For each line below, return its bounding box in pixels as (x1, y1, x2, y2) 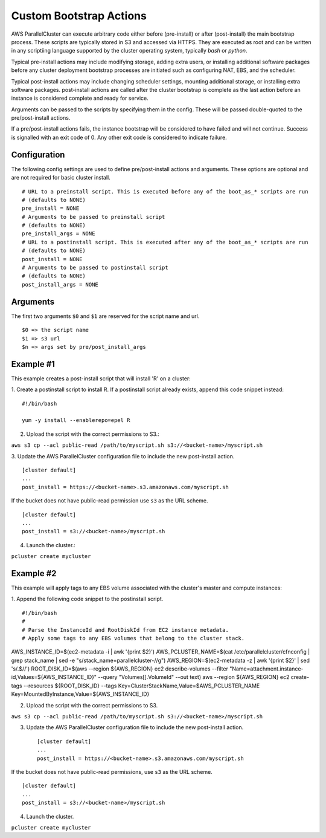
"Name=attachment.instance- (229, 665, 304, 672)
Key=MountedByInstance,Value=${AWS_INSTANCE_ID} (11, 690, 150, 698)
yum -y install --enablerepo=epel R (22, 417, 130, 424)
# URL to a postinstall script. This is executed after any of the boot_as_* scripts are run (22, 239, 308, 245)
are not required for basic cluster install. (11, 174, 111, 181)
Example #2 (11, 568, 57, 579)
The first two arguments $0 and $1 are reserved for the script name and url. (11, 312, 200, 320)
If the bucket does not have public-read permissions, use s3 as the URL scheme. (11, 768, 213, 775)
